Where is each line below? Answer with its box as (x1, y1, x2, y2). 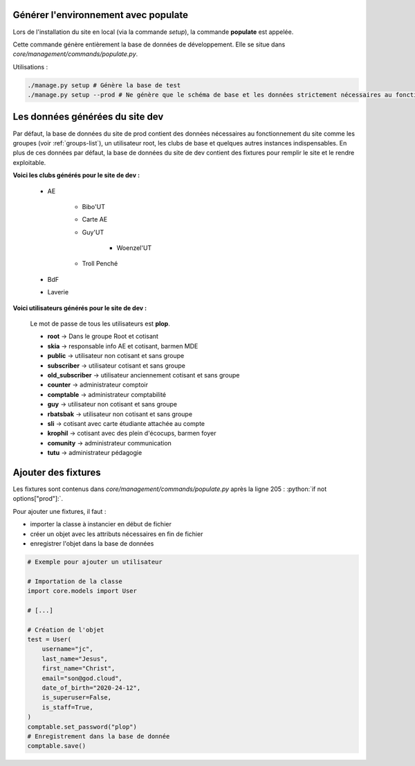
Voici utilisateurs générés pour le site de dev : (12, 303, 147, 312)
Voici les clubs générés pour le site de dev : (12, 171, 140, 179)
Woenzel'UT (116, 244, 152, 252)
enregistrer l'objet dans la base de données (30, 539, 154, 547)
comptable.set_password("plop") (27, 722, 138, 731)
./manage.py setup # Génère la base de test (27, 81, 181, 89)
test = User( (27, 636, 72, 643)
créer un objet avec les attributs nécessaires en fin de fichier (30, 530, 203, 538)
